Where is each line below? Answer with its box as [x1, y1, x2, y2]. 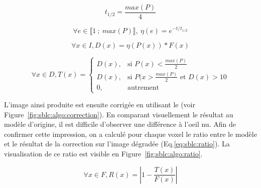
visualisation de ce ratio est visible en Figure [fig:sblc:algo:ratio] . [4, 148, 203, 159]
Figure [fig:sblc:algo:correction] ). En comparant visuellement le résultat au [4, 109, 233, 119]
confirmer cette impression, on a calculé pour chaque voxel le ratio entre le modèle [4, 128, 257, 139]
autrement [127, 84, 160, 91]
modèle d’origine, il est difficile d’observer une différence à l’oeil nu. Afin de [4, 119, 236, 129]
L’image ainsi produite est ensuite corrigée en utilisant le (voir [4, 99, 195, 110]
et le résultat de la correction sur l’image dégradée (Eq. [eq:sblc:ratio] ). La [4, 138, 230, 149]
